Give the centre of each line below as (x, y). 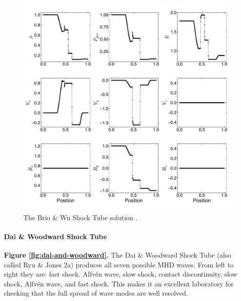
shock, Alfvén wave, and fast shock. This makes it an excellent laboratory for (119, 283)
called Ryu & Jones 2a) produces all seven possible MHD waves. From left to (119, 264)
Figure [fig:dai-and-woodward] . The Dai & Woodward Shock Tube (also (118, 254)
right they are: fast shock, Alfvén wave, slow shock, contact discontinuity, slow (121, 274)
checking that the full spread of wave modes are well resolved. (96, 293)
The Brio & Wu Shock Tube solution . (81, 217)
